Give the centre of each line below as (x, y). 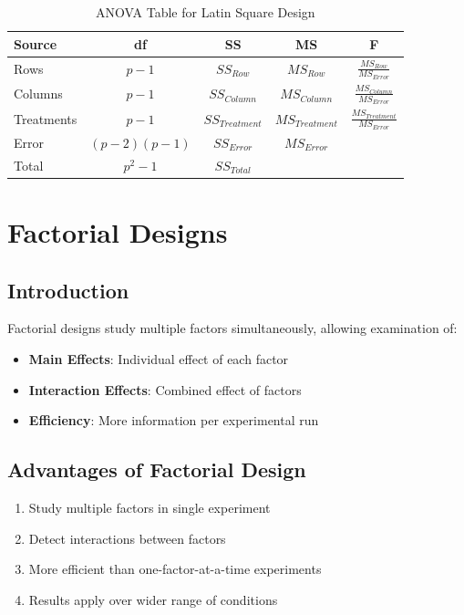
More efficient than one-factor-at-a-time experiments (175, 569)
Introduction (68, 290)
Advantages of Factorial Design (157, 469)
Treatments (46, 118)
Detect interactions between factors (127, 538)
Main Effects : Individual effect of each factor (159, 359)
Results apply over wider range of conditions (153, 599)
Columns (38, 94)
